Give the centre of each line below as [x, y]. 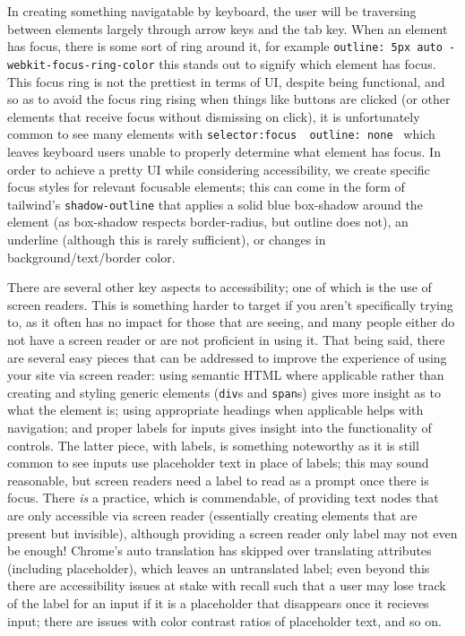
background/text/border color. [91, 257]
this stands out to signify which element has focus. [297, 63]
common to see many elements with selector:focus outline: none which [221, 134]
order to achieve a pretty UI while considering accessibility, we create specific [219, 169]
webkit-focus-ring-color [81, 65]
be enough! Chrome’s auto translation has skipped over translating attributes [220, 550]
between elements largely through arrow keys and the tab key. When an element [228, 28]
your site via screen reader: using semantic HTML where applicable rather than [226, 375]
